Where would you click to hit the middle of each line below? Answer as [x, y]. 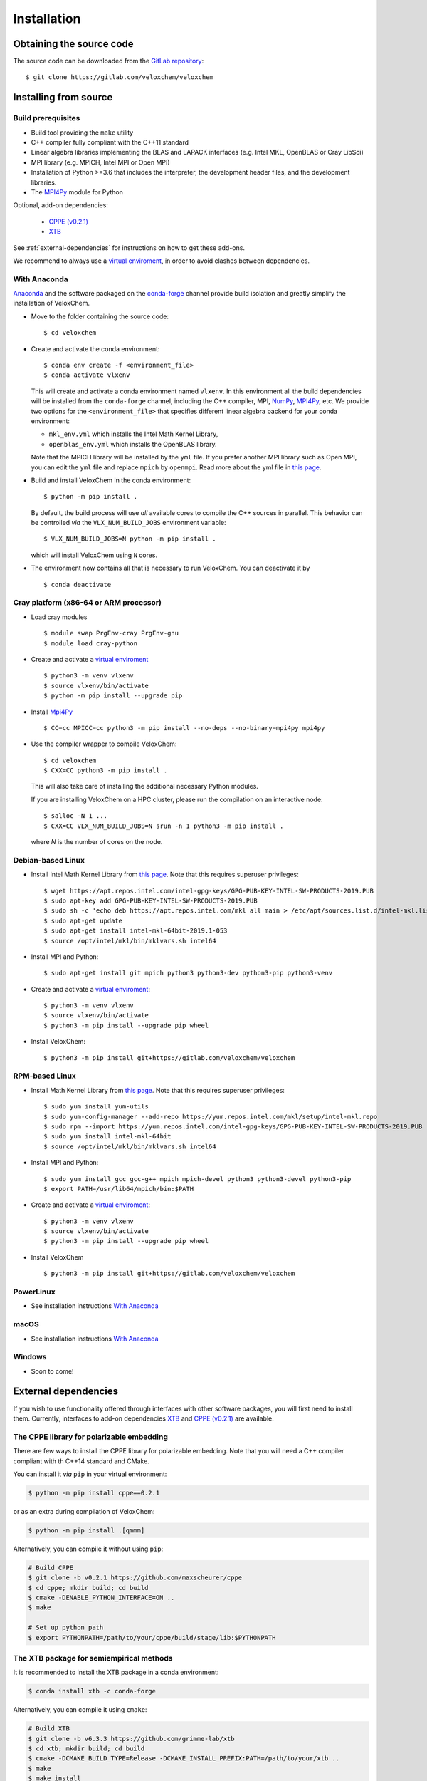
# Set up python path [66, 1627]
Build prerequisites [47, 118]
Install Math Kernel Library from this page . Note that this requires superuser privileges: [158, 1090]
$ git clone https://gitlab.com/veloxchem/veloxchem [120, 77]
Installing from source [63, 97]
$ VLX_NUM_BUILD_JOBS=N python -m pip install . [130, 539]
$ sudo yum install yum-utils [96, 1107]
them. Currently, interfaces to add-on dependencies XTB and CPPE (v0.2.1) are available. [143, 1418]
